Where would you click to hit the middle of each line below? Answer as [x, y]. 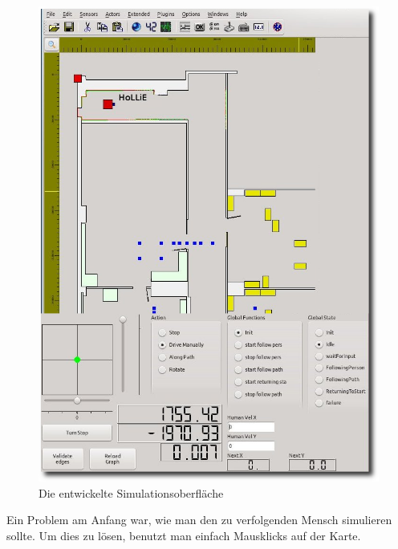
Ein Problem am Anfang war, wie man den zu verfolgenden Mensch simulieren [199, 520]
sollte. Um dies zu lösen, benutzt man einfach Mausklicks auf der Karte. [184, 535]
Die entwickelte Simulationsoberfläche [131, 492]
